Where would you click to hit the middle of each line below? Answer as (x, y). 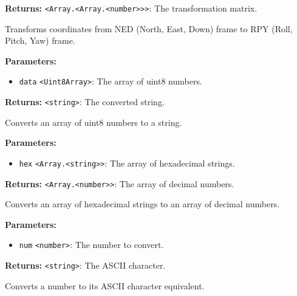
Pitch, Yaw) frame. (40, 40)
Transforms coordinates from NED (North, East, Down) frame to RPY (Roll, (149, 28)
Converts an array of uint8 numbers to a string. (94, 122)
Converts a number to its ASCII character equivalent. (105, 285)
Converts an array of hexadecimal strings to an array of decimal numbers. (142, 204)
